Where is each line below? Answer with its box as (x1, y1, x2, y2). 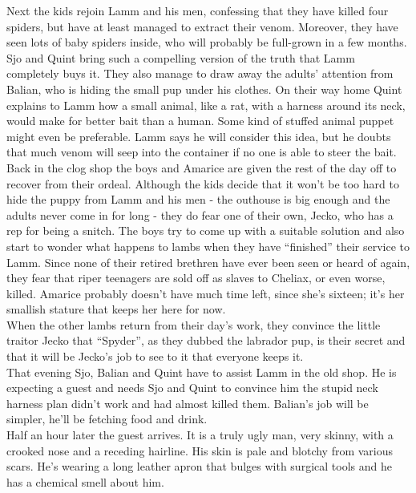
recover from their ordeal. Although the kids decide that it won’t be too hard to (6, 175, 399, 192)
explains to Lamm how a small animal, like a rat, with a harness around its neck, (6, 96, 406, 113)
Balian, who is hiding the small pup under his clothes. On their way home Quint (6, 80, 402, 97)
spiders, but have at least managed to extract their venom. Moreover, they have (6, 18, 398, 34)
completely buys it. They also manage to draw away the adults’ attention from (6, 65, 394, 82)
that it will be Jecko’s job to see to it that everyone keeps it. (6, 348, 304, 365)
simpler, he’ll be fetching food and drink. (6, 410, 208, 427)
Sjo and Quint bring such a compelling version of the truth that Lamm (6, 49, 355, 66)
